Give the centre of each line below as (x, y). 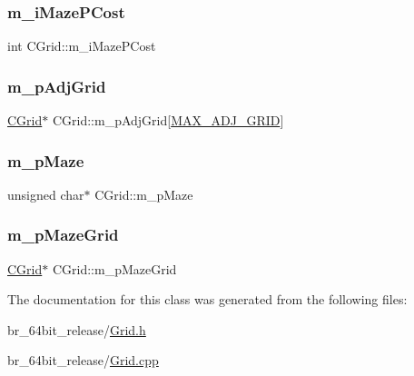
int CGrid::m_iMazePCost (82, 46)
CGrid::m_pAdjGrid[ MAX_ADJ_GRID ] (168, 120)
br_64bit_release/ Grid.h (77, 329)
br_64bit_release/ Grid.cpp (83, 360)
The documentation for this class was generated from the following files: (207, 299)
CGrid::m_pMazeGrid (114, 268)
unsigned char (46, 194)
